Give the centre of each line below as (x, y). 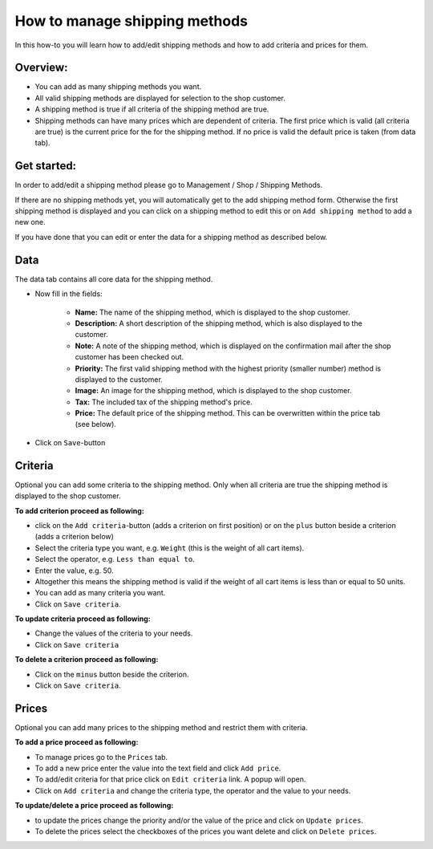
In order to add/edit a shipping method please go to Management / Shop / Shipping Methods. (169, 185)
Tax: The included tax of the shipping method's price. (164, 402)
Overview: (41, 68)
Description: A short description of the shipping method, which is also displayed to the (219, 323)
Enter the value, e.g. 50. (74, 571)
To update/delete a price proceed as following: (94, 806)
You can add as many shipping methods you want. (118, 87)
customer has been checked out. (129, 357)
